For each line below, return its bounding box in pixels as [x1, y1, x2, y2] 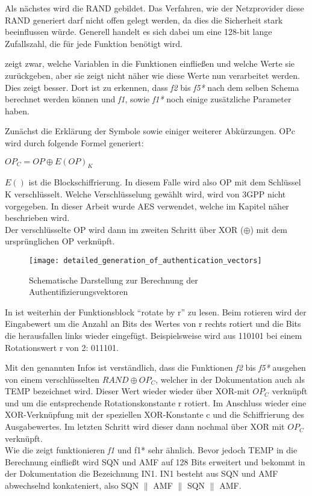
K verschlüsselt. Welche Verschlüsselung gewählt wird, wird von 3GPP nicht [5, 187, 286, 200]
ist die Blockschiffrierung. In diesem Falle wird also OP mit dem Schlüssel [28, 176, 301, 188]
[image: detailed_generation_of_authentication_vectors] [29, 256, 262, 265]
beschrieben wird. [5, 211, 70, 224]
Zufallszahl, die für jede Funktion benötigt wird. [5, 37, 183, 49]
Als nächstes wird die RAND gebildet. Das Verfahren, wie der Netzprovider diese [5, 2, 304, 14]
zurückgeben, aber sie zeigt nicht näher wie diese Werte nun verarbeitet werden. [5, 69, 301, 81]
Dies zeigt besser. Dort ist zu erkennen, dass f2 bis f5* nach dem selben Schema [5, 81, 299, 93]
